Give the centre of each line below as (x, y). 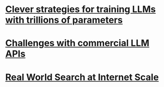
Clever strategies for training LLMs (80, 9)
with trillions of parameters (64, 20)
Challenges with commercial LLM (77, 43)
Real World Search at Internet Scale (82, 77)
